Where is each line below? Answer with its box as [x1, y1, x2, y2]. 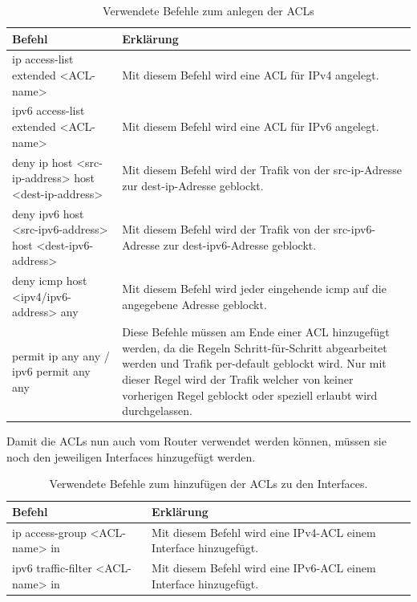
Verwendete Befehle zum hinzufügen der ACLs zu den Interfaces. [49, 475, 368, 492]
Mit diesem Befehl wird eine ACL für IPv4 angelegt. [122, 67, 379, 83]
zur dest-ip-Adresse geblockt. [122, 177, 264, 193]
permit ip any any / [12, 347, 110, 364]
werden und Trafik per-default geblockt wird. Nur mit [122, 355, 387, 372]
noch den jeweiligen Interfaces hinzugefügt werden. [6, 448, 256, 465]
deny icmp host [12, 272, 87, 289]
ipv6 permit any [12, 363, 91, 380]
